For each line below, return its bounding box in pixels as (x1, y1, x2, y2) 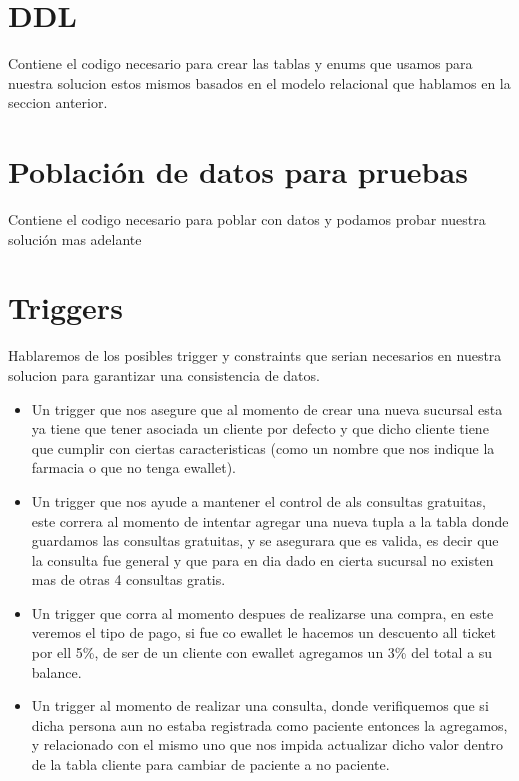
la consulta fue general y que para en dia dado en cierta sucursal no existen (31, 549, 494, 570)
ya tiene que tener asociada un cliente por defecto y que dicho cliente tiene (31, 418, 489, 439)
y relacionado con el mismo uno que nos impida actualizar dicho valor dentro (31, 734, 504, 755)
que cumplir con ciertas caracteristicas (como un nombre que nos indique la (31, 437, 495, 458)
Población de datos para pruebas (8, 151, 468, 192)
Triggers (8, 287, 123, 328)
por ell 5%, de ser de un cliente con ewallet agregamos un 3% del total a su (31, 642, 493, 663)
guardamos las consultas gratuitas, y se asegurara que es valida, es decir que (31, 530, 499, 551)
